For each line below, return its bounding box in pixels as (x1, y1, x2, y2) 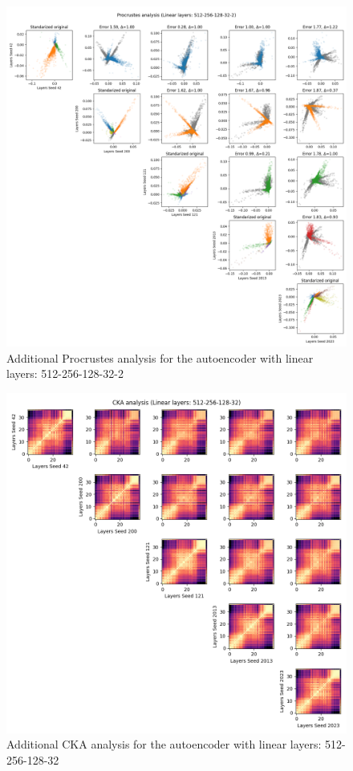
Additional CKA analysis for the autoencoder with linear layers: (6, 736, 322, 753)
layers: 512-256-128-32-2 (6, 365, 124, 382)
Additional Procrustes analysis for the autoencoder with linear (6, 349, 314, 366)
